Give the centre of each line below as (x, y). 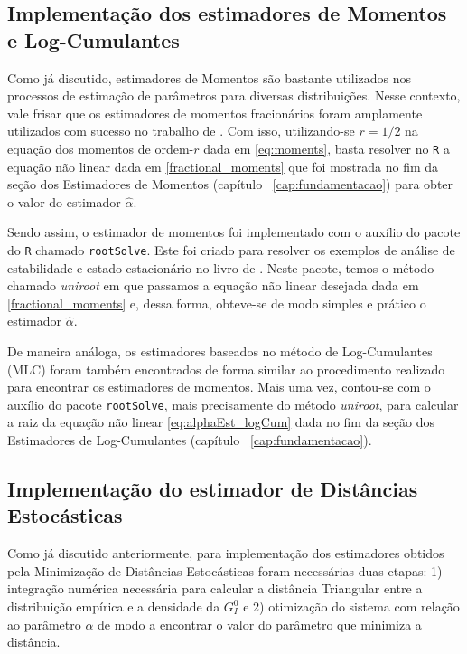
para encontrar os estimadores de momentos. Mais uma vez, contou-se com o (219, 387)
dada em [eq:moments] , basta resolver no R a (327, 148)
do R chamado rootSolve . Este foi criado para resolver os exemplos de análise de (231, 250)
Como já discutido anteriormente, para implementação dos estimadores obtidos (226, 553)
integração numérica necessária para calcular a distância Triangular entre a (215, 588)
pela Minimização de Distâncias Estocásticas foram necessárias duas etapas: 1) (225, 570)
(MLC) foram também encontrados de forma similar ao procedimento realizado (226, 369)
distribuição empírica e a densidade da (114, 607)
